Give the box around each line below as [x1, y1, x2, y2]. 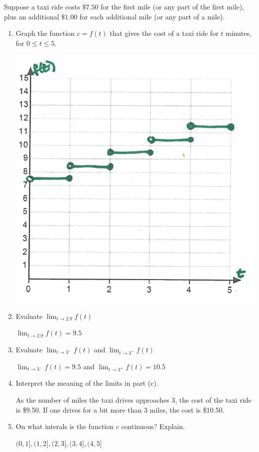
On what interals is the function [15, 421, 114, 432]
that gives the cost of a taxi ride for [110, 28, 219, 38]
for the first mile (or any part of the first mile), [100, 1, 245, 11]
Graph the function [15, 28, 75, 38]
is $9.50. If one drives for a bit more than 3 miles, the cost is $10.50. [15, 404, 225, 415]
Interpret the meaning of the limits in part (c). [15, 378, 158, 388]
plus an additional [4, 11, 59, 21]
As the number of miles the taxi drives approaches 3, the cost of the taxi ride [15, 395, 252, 405]
